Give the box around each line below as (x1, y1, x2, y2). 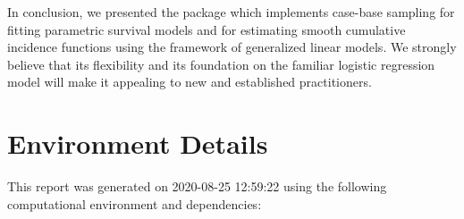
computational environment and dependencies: (7, 194, 262, 213)
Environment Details (7, 125, 268, 162)
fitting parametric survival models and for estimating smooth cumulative (7, 20, 406, 38)
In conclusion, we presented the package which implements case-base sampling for (7, 3, 455, 21)
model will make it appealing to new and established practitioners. (7, 72, 372, 91)
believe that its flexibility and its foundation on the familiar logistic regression (7, 55, 435, 73)
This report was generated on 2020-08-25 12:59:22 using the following (7, 177, 387, 196)
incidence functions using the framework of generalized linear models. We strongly (7, 38, 457, 56)
